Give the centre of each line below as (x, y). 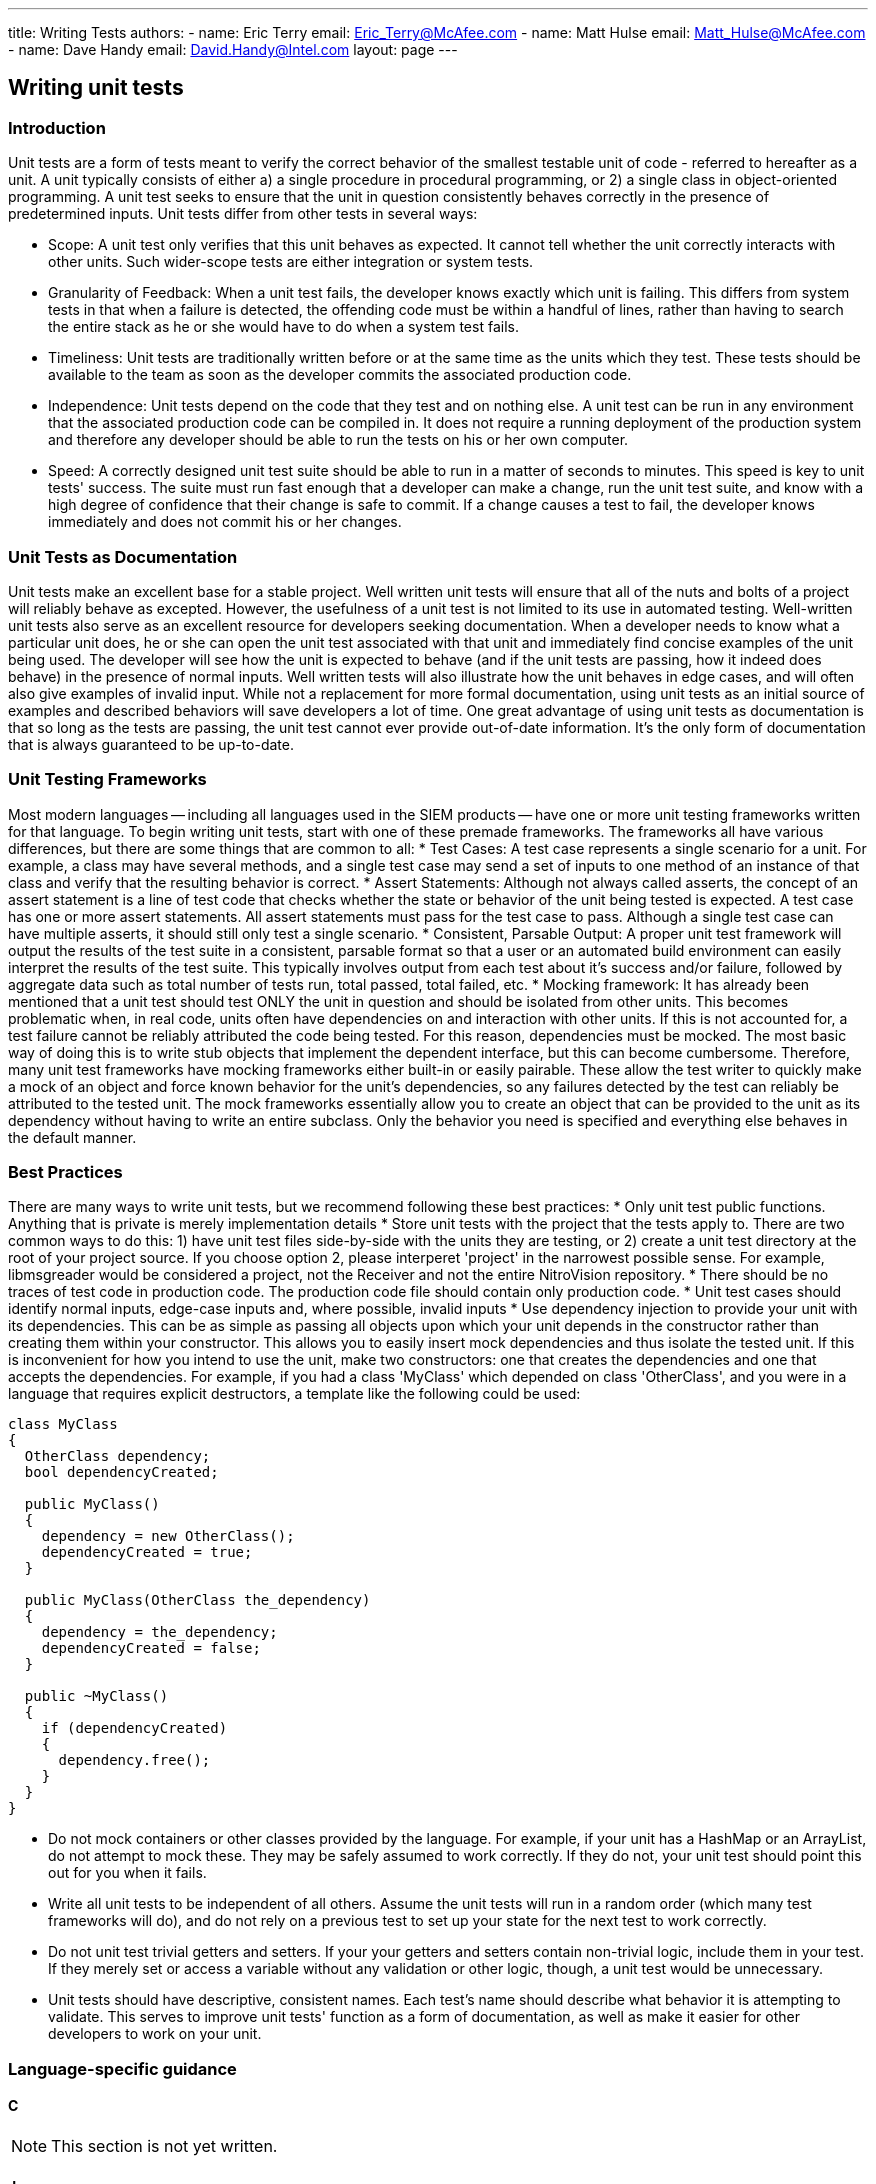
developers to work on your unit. (155, 2034)
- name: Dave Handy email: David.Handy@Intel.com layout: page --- (233, 49)
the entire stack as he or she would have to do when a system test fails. (283, 327)
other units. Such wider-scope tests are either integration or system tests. (291, 262)
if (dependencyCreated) (134, 1728)
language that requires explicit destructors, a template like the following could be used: (294, 1394)
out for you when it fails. (127, 1873)
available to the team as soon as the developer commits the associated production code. (340, 375)
